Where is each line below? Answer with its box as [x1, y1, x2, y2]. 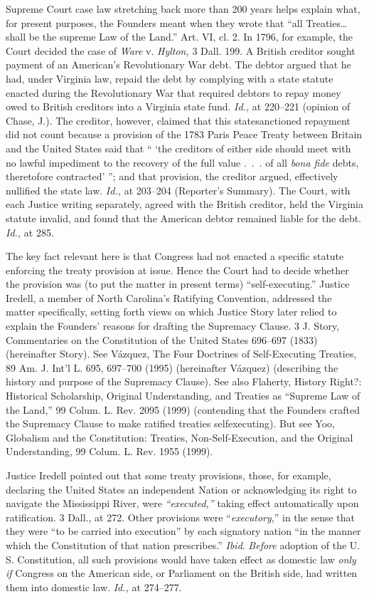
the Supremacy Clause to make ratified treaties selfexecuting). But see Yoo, [6, 416, 335, 431]
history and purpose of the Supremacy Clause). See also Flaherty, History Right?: [6, 374, 362, 389]
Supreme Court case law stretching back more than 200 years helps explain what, [6, 1, 360, 16]
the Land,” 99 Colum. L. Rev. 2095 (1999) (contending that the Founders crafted [6, 402, 360, 417]
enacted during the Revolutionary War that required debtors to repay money [6, 85, 341, 100]
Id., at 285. [6, 224, 54, 239]
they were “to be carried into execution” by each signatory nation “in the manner [6, 524, 361, 538]
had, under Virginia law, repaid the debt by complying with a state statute [6, 71, 333, 85]
